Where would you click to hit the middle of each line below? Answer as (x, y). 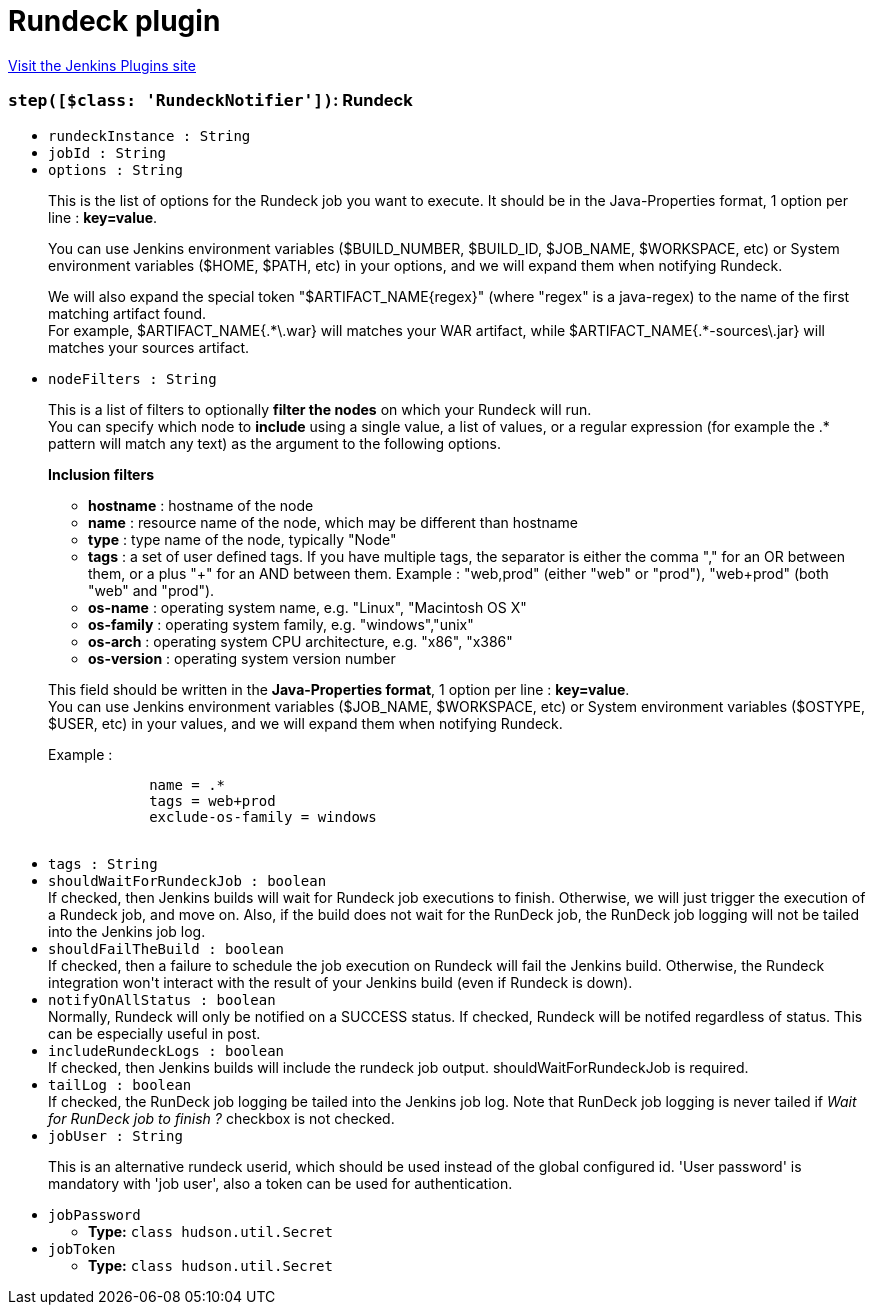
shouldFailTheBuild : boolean (166, 948)
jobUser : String (115, 1135)
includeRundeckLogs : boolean (166, 1050)
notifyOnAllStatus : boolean (162, 999)
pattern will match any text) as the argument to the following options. (274, 443)
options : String (115, 169)
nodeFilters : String (132, 378)
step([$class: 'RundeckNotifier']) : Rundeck (210, 100)
